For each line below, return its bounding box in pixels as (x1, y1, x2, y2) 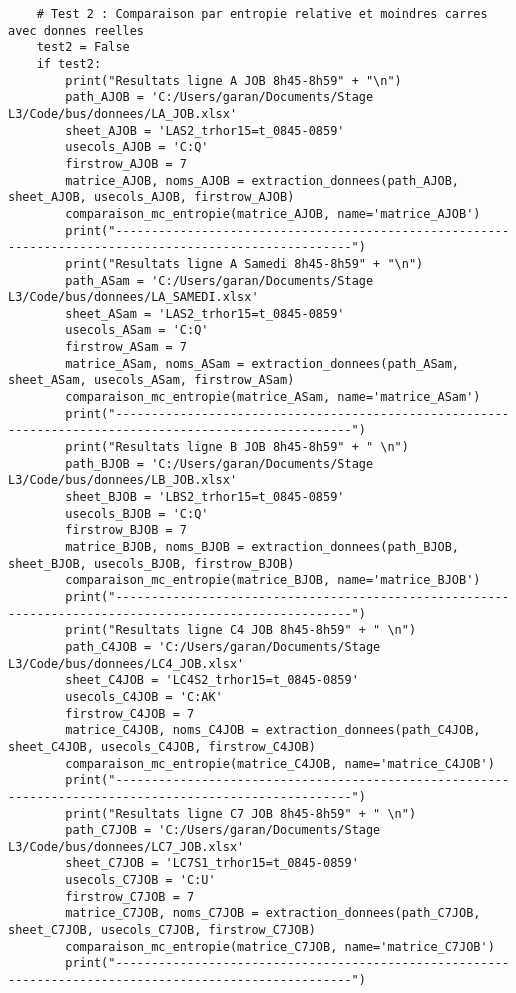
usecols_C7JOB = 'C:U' (65, 873, 216, 888)
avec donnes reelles (8, 23, 145, 38)
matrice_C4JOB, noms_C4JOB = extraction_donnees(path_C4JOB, (65, 723, 481, 738)
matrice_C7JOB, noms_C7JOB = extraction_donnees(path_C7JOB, (65, 906, 481, 921)
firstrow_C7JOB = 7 (65, 889, 195, 904)
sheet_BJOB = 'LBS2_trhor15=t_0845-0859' (65, 490, 345, 505)
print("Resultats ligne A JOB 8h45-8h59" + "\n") (65, 73, 402, 88)
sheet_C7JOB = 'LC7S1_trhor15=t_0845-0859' (65, 856, 359, 871)
